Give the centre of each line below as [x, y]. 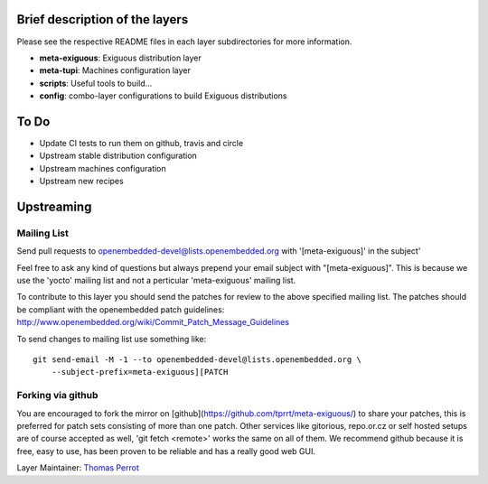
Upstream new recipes [81, 181]
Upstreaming [54, 206]
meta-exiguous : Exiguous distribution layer [121, 58]
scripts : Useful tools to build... [96, 83]
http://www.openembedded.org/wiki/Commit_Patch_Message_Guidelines [153, 322]
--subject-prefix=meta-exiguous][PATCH [140, 372]
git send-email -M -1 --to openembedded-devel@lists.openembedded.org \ [197, 360]
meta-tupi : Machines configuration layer [115, 70]
